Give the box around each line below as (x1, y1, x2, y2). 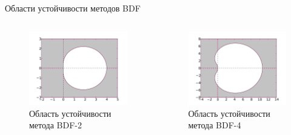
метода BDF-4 (188, 119, 241, 131)
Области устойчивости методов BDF (5, 2, 141, 14)
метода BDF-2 (29, 119, 82, 131)
